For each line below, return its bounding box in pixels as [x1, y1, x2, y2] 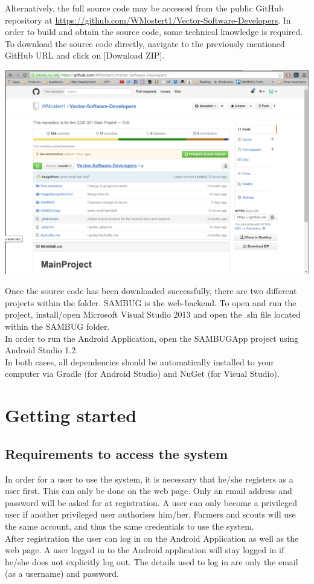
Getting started [5, 403, 137, 428]
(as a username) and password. [5, 567, 119, 580]
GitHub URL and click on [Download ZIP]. [5, 49, 165, 62]
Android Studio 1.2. [5, 344, 78, 356]
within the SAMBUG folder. [5, 319, 110, 332]
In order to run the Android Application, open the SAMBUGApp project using [5, 332, 299, 344]
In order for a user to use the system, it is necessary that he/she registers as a [5, 472, 293, 485]
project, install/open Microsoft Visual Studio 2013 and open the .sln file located [5, 308, 301, 321]
